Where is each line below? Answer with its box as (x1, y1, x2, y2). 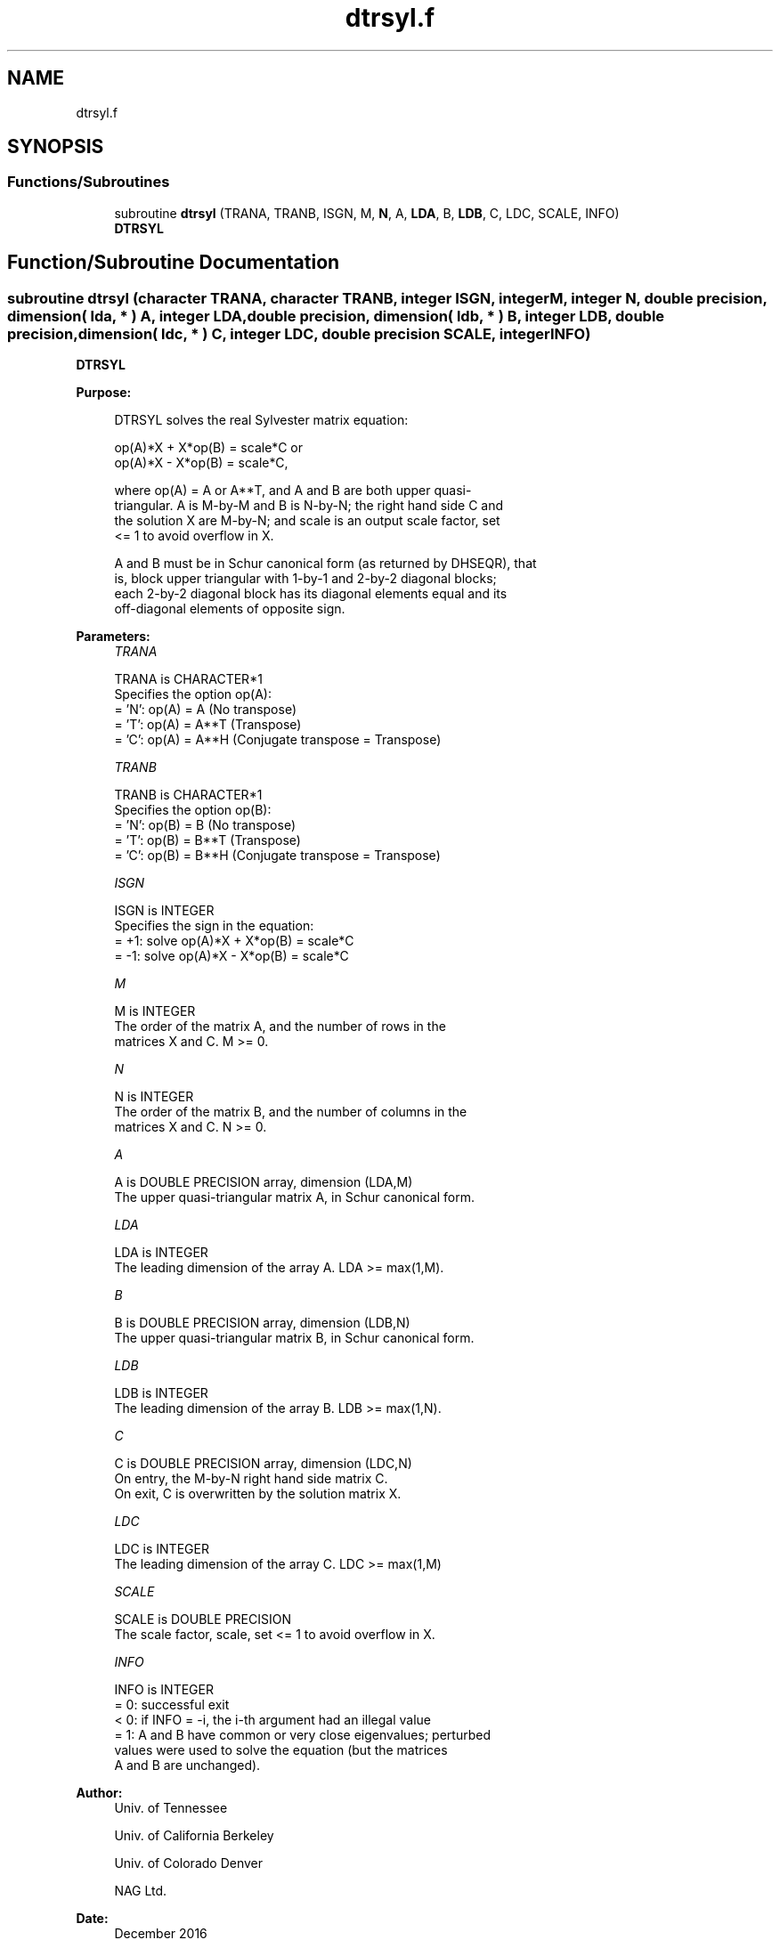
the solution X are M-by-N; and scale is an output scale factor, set (114, 513, 500, 529)
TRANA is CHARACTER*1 (114, 671, 263, 687)
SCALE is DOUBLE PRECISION (114, 1611, 291, 1627)
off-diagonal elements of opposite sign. (114, 601, 345, 617)
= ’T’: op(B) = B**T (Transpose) (114, 832, 301, 848)
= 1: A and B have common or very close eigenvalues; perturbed (114, 1727, 491, 1743)
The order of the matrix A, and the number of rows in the (114, 1019, 446, 1035)
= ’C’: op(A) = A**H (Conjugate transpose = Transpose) (114, 732, 442, 748)
